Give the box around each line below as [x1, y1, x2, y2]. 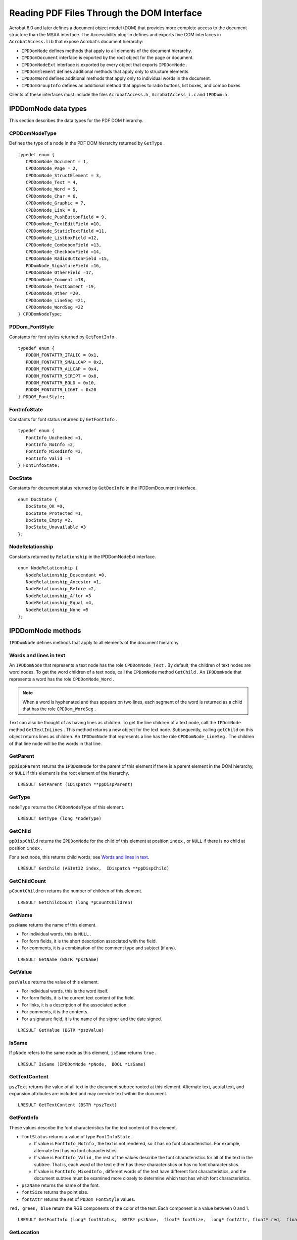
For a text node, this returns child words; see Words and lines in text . [9, 854, 149, 860]
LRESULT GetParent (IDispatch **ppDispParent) [18, 782, 133, 787]
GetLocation [9, 1229, 40, 1236]
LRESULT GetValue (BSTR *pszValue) [18, 1027, 104, 1033]
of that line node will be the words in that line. [9, 741, 102, 746]
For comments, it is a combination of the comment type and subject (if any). [21, 945, 177, 951]
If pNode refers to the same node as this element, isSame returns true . [9, 1050, 157, 1056]
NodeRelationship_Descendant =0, [25, 572, 107, 578]
